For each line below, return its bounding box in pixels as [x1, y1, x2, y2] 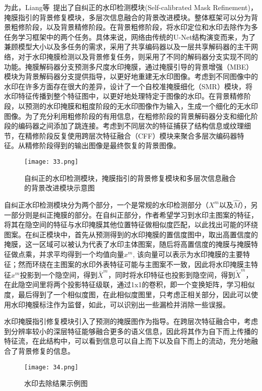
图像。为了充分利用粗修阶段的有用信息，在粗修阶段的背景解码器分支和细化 [4, 110, 251, 121]
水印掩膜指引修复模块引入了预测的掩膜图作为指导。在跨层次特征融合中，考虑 [4, 316, 258, 327]
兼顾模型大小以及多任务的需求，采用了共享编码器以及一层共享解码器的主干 [4, 41, 251, 52]
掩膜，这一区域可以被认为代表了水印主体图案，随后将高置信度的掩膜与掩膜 [4, 239, 251, 249]
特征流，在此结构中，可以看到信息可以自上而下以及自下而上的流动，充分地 [4, 336, 251, 346]
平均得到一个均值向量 [53, 248, 124, 259]
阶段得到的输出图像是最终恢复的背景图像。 [39, 140, 180, 151]
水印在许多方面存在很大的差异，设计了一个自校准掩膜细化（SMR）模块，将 [4, 81, 252, 91]
